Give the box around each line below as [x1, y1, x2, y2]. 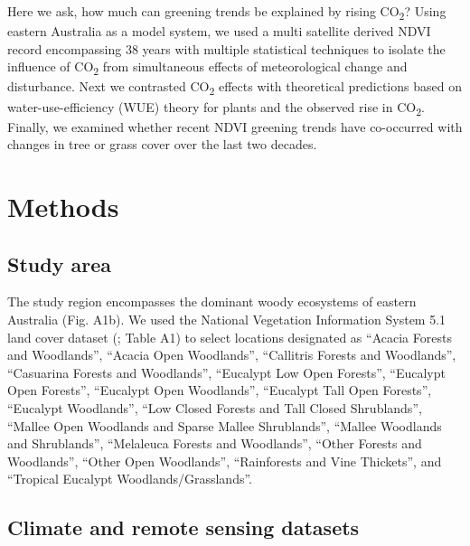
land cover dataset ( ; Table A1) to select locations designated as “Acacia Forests [7, 327, 452, 346]
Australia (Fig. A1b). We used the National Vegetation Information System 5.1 [7, 310, 446, 329]
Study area [7, 249, 111, 278]
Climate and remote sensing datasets [7, 513, 360, 541]
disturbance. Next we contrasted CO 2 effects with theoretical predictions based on [7, 77, 462, 99]
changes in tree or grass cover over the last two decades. [7, 135, 317, 154]
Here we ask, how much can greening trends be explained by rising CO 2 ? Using [7, 2, 446, 23]
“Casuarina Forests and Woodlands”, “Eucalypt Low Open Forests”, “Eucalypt [7, 362, 446, 381]
